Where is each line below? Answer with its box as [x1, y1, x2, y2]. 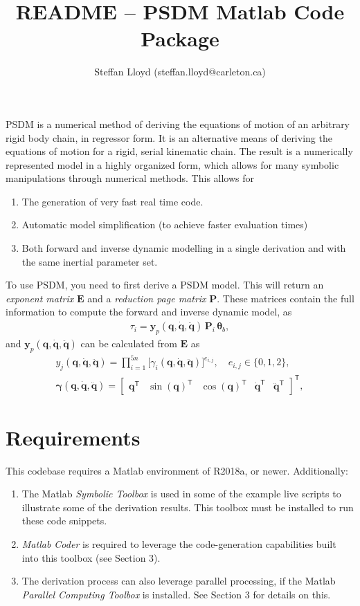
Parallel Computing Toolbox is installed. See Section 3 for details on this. [21, 587, 331, 601]
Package [141, 24, 219, 53]
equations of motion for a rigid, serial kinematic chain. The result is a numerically [6, 144, 353, 158]
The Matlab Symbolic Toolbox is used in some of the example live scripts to [21, 486, 341, 501]
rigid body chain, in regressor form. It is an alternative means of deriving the [6, 130, 332, 145]
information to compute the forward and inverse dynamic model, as [6, 304, 292, 319]
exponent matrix [6, 291, 74, 305]
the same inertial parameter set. [21, 254, 158, 268]
